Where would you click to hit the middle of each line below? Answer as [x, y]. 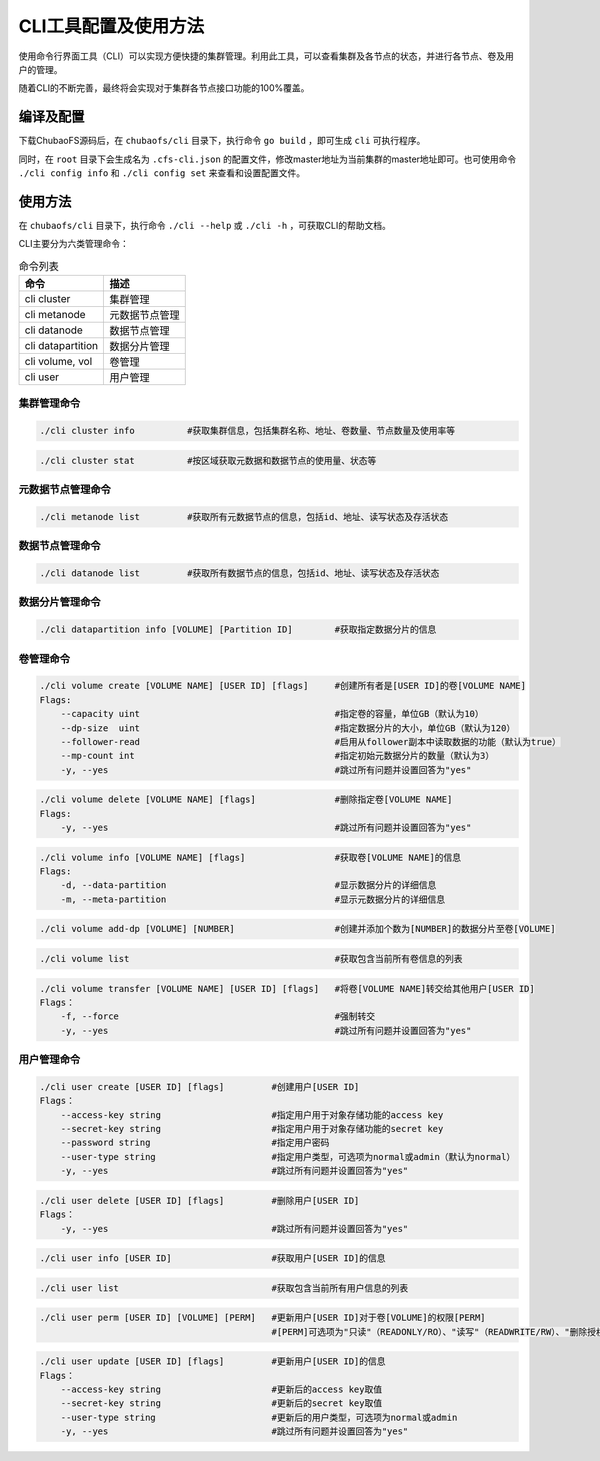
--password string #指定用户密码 [195, 1143]
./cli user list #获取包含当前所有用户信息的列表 [224, 1288]
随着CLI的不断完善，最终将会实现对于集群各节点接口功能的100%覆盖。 [164, 88]
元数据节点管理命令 [65, 490]
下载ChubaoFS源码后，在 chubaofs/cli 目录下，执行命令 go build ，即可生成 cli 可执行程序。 [222, 141]
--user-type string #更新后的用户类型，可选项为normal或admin [259, 1417]
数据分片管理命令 [59, 602]
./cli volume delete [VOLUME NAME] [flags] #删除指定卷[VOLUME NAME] [246, 799]
